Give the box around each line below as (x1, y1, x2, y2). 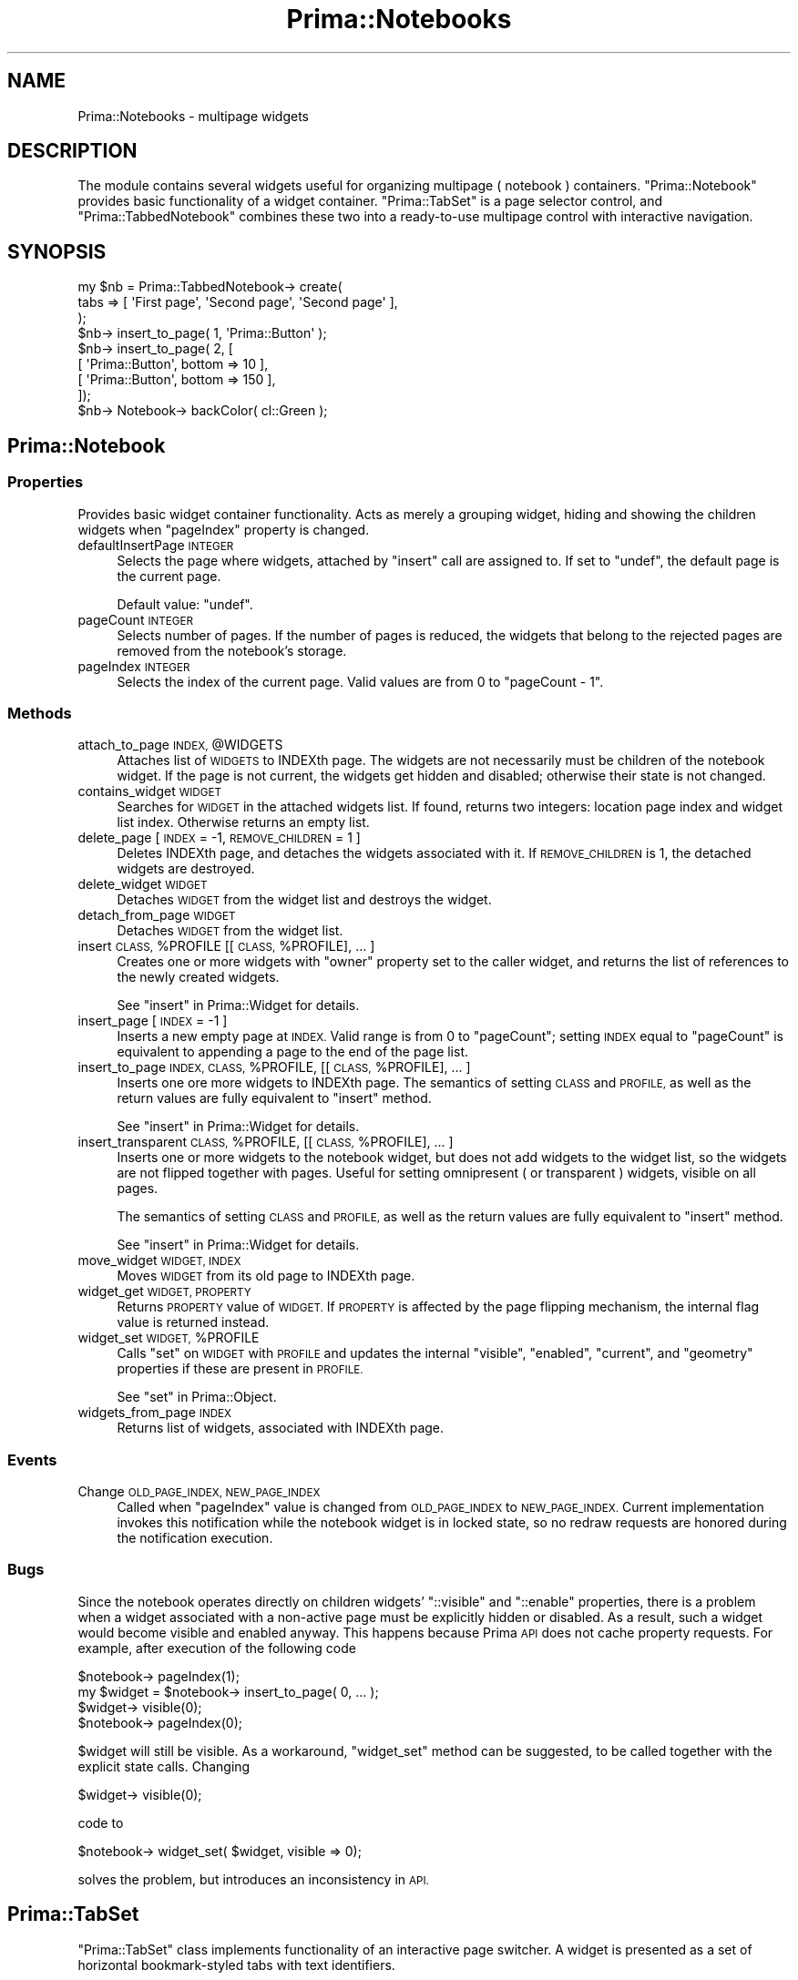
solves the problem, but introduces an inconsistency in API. (77, 1871, 429, 1887)
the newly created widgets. (117, 969, 280, 985)
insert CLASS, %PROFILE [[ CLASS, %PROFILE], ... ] (77, 938, 375, 954)
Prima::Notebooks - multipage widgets (77, 107, 309, 124)
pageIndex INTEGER (77, 658, 190, 674)
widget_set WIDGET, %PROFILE (77, 1330, 260, 1346)
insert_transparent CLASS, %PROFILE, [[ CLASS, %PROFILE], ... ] (77, 1134, 454, 1150)
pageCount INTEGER (77, 611, 194, 628)
